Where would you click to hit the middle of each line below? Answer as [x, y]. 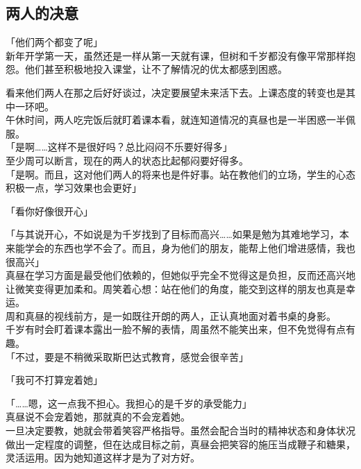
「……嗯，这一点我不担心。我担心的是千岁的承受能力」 [129, 403]
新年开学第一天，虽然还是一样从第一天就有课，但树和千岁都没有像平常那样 [176, 55]
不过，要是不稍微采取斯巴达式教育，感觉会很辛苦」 [132, 356]
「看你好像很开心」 [49, 211]
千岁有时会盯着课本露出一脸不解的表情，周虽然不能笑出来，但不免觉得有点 [176, 329]
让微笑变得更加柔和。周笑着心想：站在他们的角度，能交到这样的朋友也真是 [176, 288]
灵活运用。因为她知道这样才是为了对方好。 [103, 458]
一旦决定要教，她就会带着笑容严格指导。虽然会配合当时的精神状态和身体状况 [180, 430]
